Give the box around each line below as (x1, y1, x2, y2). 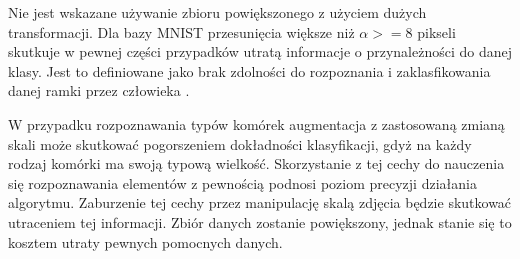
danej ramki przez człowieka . (8, 80, 190, 101)
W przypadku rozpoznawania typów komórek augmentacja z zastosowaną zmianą (8, 113, 505, 134)
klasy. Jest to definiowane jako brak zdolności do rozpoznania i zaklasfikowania (8, 60, 491, 81)
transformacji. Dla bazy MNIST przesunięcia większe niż (8, 21, 355, 42)
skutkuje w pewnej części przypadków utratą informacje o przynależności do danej (8, 41, 512, 62)
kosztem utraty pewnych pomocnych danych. (8, 231, 283, 252)
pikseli (417, 21, 456, 42)
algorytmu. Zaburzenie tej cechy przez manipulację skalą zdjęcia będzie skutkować (8, 192, 512, 213)
